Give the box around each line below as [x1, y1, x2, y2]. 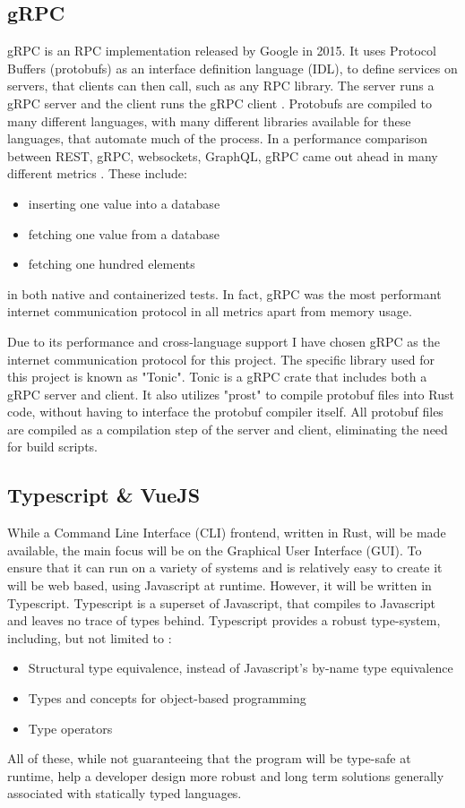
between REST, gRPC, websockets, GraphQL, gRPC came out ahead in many [7, 146, 438, 165]
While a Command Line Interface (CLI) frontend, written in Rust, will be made [7, 523, 446, 542]
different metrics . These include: [7, 164, 187, 183]
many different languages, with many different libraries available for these [7, 111, 411, 130]
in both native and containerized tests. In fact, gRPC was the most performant [7, 284, 442, 303]
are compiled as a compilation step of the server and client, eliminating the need [7, 419, 448, 438]
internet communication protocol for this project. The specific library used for [7, 349, 435, 368]
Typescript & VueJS [7, 481, 201, 509]
